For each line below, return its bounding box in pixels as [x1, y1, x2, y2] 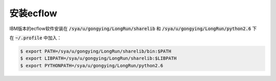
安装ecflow [9, 8, 57, 19]
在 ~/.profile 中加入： [9, 35, 62, 41]
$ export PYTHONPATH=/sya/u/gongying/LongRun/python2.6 [20, 63, 164, 68]
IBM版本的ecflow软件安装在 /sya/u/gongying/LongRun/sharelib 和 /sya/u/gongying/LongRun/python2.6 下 [9, 25, 257, 32]
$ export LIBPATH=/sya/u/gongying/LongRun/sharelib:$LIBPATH [20, 56, 177, 61]
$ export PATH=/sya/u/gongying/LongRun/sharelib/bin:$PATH [20, 48, 171, 54]
